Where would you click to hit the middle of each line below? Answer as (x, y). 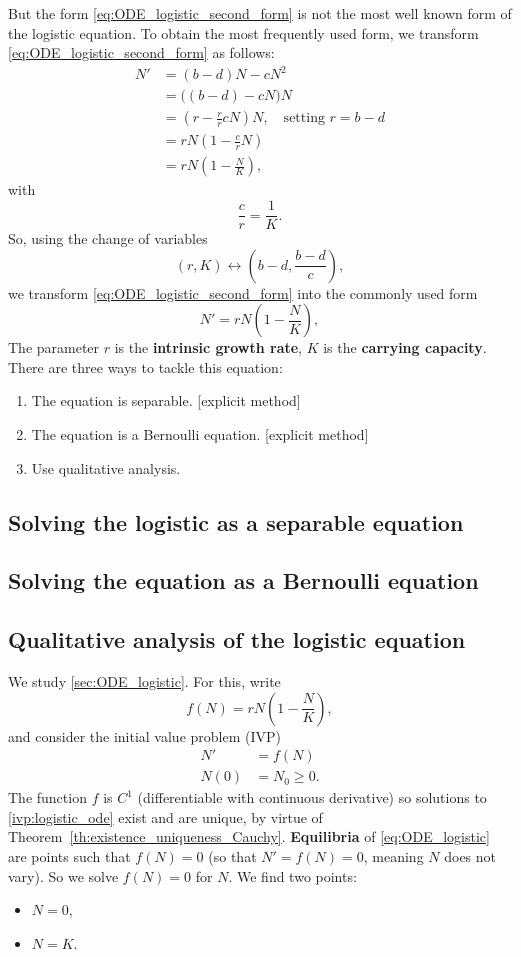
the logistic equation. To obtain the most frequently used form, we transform (243, 32)
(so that (232, 856)
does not (470, 856)
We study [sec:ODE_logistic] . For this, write (144, 681)
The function (47, 797)
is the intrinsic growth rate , (208, 347)
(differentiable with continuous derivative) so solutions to (312, 797)
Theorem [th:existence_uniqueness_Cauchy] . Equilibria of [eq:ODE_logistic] (249, 836)
